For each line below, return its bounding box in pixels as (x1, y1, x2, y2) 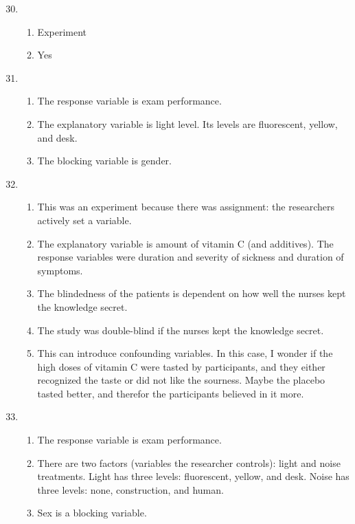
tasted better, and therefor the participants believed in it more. (37, 386, 304, 400)
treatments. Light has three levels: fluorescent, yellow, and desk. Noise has (37, 469, 350, 483)
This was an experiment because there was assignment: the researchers (37, 199, 334, 214)
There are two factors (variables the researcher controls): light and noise (37, 455, 341, 470)
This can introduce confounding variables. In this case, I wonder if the (37, 346, 333, 360)
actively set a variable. (37, 212, 132, 227)
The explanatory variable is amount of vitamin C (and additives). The (37, 236, 334, 250)
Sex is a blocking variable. (37, 505, 147, 520)
